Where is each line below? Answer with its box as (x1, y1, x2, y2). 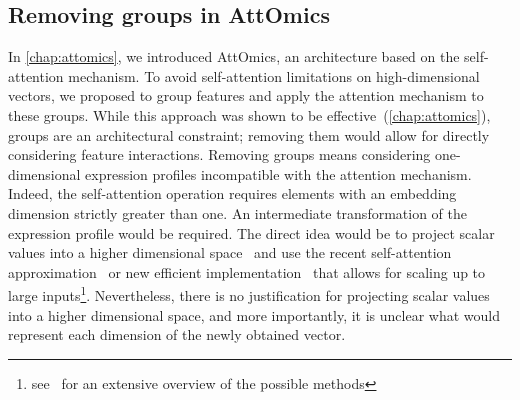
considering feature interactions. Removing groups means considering (8, 144, 431, 165)
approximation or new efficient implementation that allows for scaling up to (8, 261, 486, 282)
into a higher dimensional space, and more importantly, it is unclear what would (8, 304, 500, 325)
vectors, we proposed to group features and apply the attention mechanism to (8, 85, 484, 106)
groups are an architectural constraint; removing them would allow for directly (8, 124, 490, 145)
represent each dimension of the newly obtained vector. (8, 324, 346, 345)
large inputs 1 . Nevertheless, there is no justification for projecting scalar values (8, 282, 490, 305)
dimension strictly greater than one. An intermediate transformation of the (8, 202, 467, 223)
